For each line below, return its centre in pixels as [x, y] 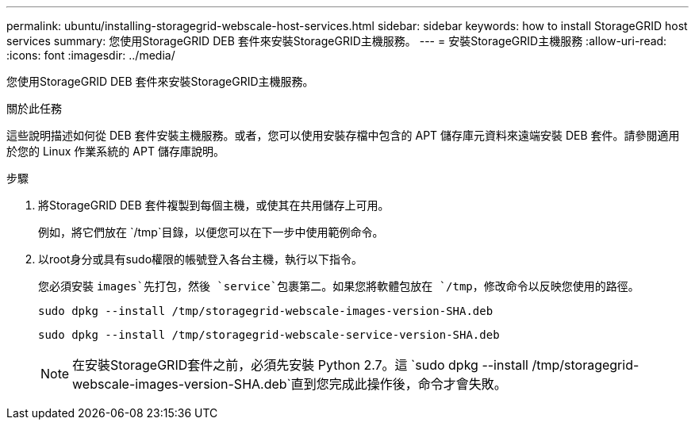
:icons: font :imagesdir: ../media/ [91, 55]
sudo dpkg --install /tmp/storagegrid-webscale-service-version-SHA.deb [269, 335]
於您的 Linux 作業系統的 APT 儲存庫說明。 [115, 151]
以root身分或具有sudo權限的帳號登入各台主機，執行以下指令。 [201, 259]
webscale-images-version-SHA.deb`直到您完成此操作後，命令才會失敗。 [290, 384]
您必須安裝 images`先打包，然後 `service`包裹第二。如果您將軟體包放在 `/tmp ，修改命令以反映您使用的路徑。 [339, 286]
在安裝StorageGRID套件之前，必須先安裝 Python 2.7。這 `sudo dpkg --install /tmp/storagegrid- [356, 365]
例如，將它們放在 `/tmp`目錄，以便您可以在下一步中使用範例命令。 [211, 232]
